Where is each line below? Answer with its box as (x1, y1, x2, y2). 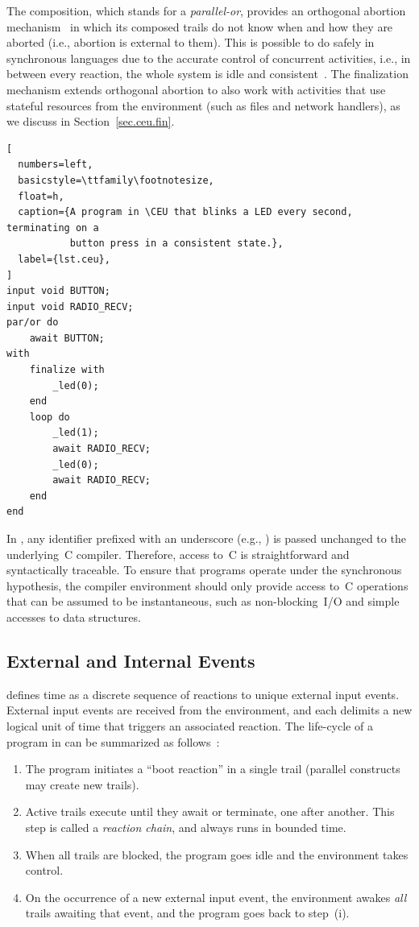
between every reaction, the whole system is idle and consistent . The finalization (6, 65, 409, 82)
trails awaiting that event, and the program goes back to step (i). (25, 904, 350, 921)
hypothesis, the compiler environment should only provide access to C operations (6, 577, 409, 594)
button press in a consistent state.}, (69, 238, 284, 250)
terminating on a (6, 221, 99, 234)
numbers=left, (18, 159, 93, 171)
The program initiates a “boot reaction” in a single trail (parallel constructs (25, 760, 400, 777)
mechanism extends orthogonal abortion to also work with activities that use (6, 81, 386, 97)
